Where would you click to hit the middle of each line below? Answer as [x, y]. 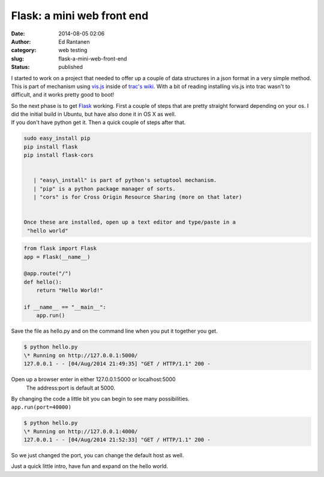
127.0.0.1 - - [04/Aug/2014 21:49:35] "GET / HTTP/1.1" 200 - [117, 364]
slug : [17, 58]
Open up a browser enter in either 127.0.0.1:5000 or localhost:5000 [94, 379]
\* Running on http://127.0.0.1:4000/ [81, 431]
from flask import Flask [60, 248]
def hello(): [43, 282]
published [71, 67]
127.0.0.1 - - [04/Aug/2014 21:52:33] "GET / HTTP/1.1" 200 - [117, 440]
